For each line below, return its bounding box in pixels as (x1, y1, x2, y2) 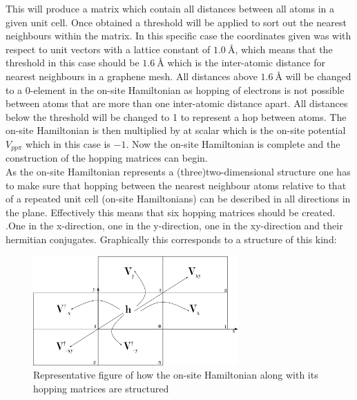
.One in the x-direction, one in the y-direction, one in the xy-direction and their (6, 218, 343, 233)
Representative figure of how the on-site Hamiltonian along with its (33, 368, 318, 382)
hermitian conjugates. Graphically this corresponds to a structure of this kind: (6, 231, 337, 246)
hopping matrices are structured (33, 381, 169, 395)
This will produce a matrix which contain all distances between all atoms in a (6, 1, 334, 15)
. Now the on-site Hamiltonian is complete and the (126, 136, 340, 151)
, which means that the (235, 41, 333, 56)
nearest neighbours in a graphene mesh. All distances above (6, 68, 258, 83)
